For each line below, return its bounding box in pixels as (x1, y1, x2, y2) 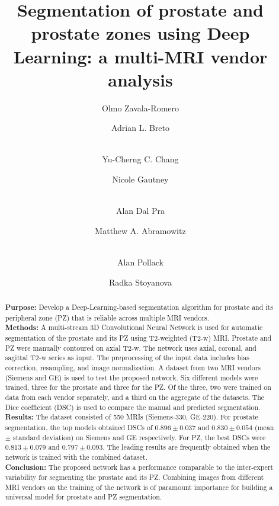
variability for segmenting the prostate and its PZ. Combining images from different (5, 472, 264, 482)
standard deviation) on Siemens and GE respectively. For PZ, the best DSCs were (13, 432, 266, 442)
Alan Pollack (117, 256, 163, 268)
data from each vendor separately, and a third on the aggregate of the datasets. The (5, 392, 265, 402)
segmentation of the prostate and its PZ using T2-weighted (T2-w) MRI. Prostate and (5, 332, 272, 342)
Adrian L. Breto (111, 121, 170, 134)
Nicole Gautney (112, 173, 169, 185)
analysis (108, 67, 173, 91)
